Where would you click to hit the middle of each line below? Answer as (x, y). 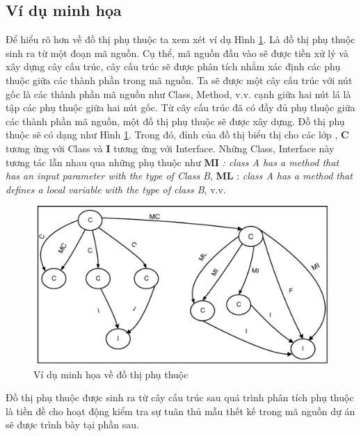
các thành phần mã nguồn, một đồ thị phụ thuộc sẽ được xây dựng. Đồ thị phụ (175, 121)
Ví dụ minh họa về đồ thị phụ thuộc (111, 374)
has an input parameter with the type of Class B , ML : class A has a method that (179, 176)
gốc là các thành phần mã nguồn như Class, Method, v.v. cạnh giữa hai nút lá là (178, 94)
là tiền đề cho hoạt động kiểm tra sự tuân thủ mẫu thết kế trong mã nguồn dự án (180, 411)
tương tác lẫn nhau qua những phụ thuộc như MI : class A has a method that (173, 162)
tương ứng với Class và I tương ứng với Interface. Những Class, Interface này (170, 148)
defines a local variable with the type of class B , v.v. (116, 189)
